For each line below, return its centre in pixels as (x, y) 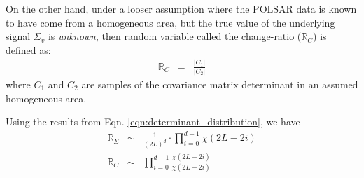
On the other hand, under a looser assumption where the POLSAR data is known (181, 8)
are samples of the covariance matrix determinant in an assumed (220, 84)
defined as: (28, 49)
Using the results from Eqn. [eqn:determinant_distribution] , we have (153, 122)
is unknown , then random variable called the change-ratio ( (175, 36)
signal (18, 36)
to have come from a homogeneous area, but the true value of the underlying (170, 22)
